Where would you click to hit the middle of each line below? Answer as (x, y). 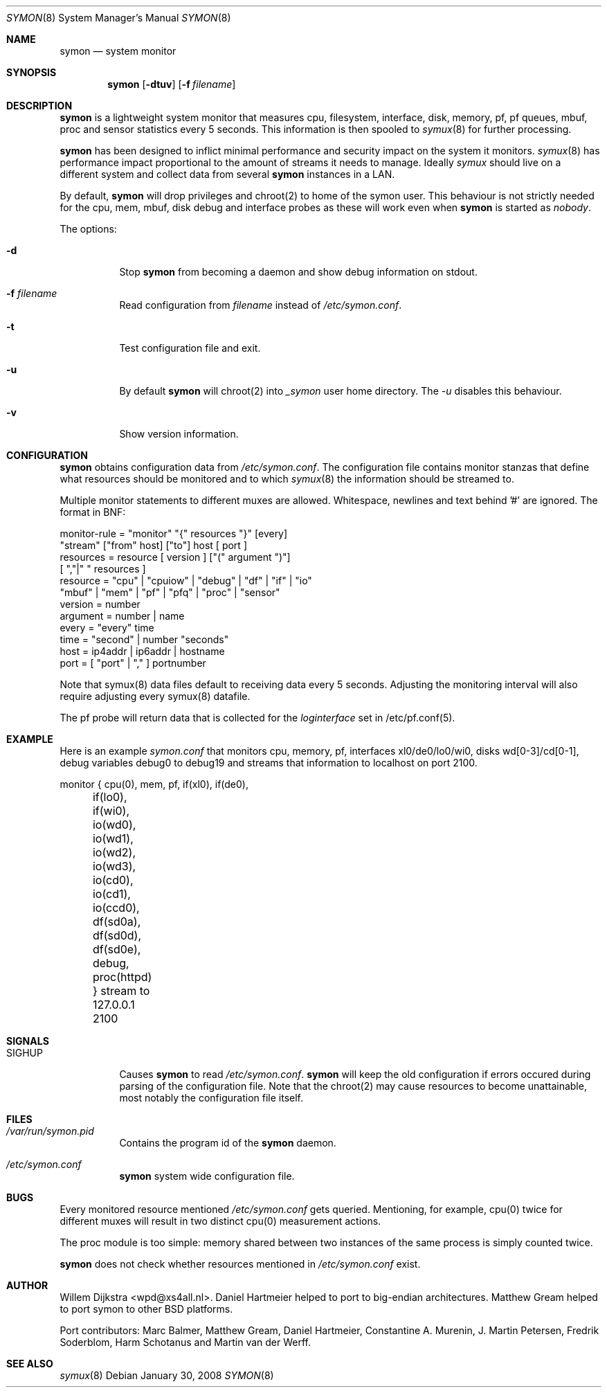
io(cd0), (113, 880)
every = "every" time (107, 628)
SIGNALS (28, 1041)
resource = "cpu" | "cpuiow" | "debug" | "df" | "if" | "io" (186, 581)
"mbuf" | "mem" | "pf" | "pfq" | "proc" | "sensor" (170, 592)
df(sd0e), (117, 949)
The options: (88, 229)
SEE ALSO (30, 1364)
